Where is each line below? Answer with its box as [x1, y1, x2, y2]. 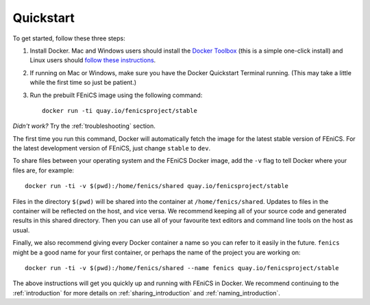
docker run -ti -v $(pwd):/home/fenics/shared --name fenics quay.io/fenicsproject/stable [25, 264, 339, 271]
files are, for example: [12, 166, 75, 174]
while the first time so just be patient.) [29, 79, 137, 87]
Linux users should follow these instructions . [29, 56, 156, 64]
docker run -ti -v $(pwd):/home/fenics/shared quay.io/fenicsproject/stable [25, 182, 289, 190]
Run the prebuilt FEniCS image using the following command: [29, 91, 203, 99]
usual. [12, 226, 30, 234]
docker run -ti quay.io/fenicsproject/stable [42, 107, 198, 114]
